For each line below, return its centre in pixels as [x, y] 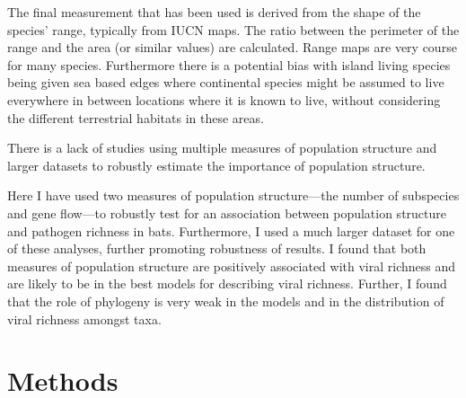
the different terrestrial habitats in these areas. [136, 117]
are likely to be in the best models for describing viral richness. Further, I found [227, 283]
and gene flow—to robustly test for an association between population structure [227, 212]
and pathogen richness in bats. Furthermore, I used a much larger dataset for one [231, 230]
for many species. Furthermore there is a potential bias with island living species [229, 64]
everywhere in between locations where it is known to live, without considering [224, 99]
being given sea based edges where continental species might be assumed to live [226, 82]
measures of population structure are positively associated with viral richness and [232, 265]
